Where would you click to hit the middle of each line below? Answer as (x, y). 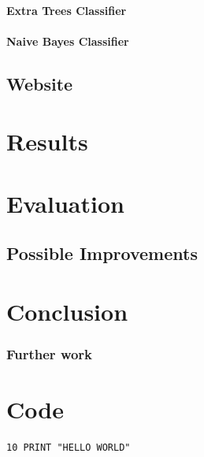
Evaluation (65, 203)
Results (47, 141)
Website (40, 83)
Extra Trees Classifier (67, 10)
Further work (50, 353)
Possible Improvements (102, 253)
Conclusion (67, 311)
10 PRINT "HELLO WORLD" (69, 448)
